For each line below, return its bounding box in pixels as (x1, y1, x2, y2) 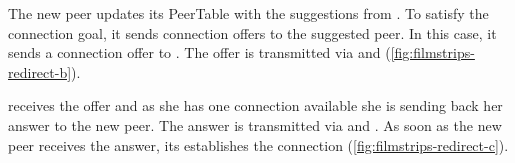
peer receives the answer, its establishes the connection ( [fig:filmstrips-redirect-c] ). (8, 134, 509, 155)
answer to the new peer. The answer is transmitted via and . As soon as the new (8, 114, 502, 135)
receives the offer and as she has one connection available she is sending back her (8, 95, 503, 116)
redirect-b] (8, 61, 72, 82)
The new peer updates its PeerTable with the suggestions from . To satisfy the (8, 3, 489, 23)
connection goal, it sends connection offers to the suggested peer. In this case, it (8, 22, 497, 43)
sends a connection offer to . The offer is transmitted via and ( (8, 42, 391, 63)
